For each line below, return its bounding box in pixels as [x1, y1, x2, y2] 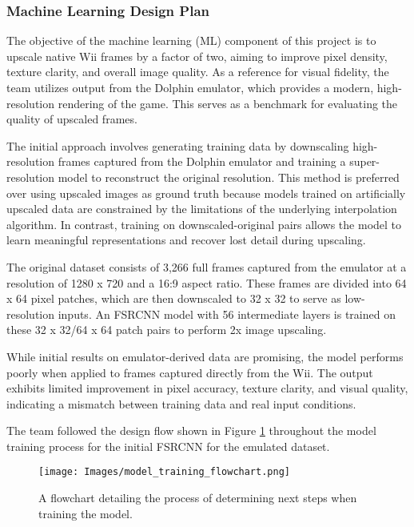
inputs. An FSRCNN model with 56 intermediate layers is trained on [58, 305, 396, 322]
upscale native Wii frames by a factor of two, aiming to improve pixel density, [6, 47, 388, 64]
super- [349, 153, 380, 170]
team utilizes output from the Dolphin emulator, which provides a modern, [6, 79, 374, 95]
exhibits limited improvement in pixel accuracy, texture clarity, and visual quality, [6, 380, 408, 396]
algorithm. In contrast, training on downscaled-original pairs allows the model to [6, 215, 402, 232]
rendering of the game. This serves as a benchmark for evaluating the [58, 95, 398, 111]
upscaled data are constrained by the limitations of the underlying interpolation [6, 200, 397, 217]
